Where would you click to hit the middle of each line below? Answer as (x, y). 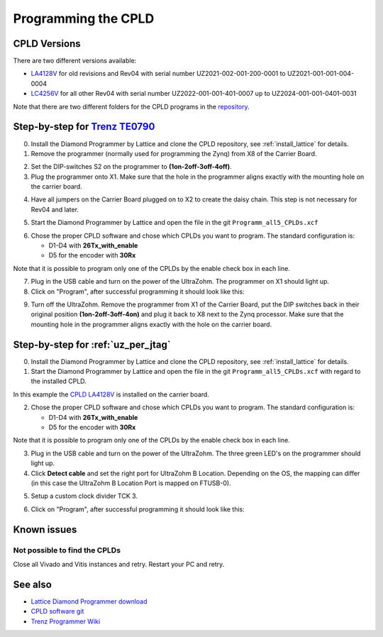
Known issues (45, 530)
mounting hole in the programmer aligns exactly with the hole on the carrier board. (151, 324)
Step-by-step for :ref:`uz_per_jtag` (92, 344)
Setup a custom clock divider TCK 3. (84, 496)
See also (33, 584)
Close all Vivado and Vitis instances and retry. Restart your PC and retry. (119, 564)
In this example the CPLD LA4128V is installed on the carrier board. (111, 394)
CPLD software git (57, 611)
